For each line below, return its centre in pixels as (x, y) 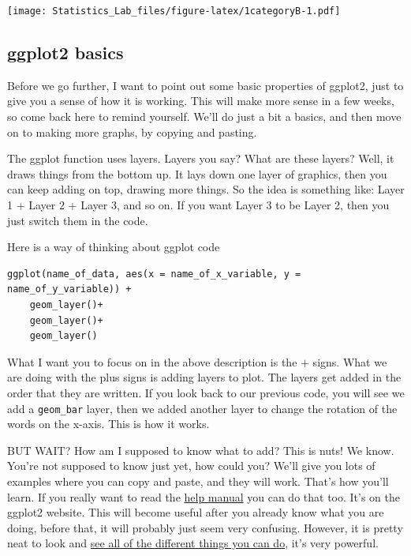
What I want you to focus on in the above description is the (152, 361)
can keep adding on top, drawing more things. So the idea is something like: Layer (206, 189)
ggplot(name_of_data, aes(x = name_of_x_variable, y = (154, 274)
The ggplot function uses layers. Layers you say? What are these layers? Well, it (201, 158)
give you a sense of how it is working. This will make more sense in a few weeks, (201, 101)
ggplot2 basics (65, 53)
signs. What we (350, 361)
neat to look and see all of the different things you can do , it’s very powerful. (193, 543)
